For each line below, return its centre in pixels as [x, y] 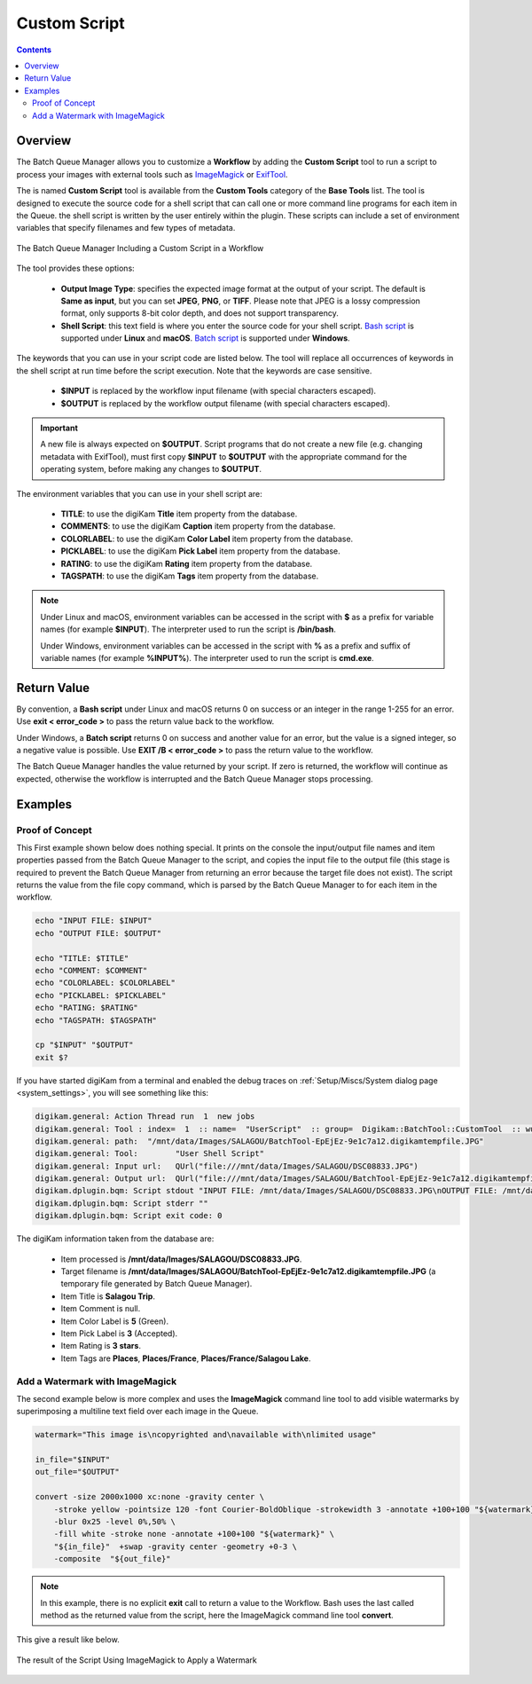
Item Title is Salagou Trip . [108, 1296]
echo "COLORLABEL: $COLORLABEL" [106, 983]
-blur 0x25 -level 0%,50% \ [115, 1522]
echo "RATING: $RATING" [87, 1008]
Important [59, 428]
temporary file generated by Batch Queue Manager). [156, 1284]
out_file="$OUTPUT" [77, 1472]
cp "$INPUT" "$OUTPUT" [84, 1045]
